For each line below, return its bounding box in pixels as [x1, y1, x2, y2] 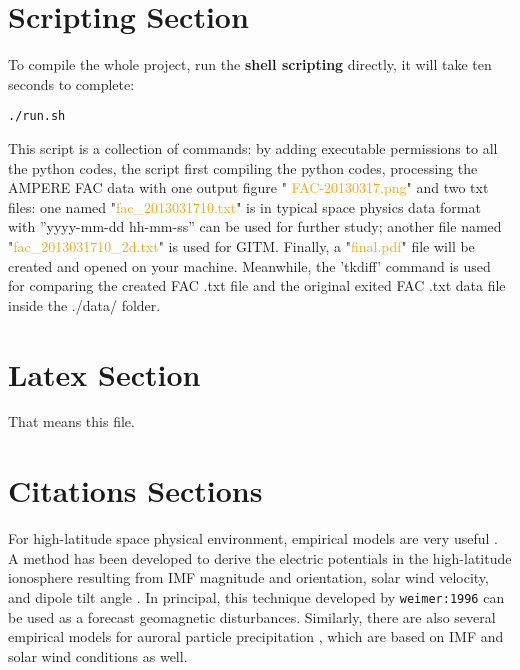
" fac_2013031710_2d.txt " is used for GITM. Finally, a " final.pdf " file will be [8, 235, 475, 256]
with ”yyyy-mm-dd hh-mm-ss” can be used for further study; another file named [8, 216, 502, 237]
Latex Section [8, 353, 201, 394]
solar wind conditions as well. [8, 645, 188, 666]
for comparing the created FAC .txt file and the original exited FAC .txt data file [8, 275, 506, 296]
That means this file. [8, 411, 135, 432]
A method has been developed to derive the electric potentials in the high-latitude [8, 547, 512, 568]
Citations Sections [8, 470, 263, 511]
